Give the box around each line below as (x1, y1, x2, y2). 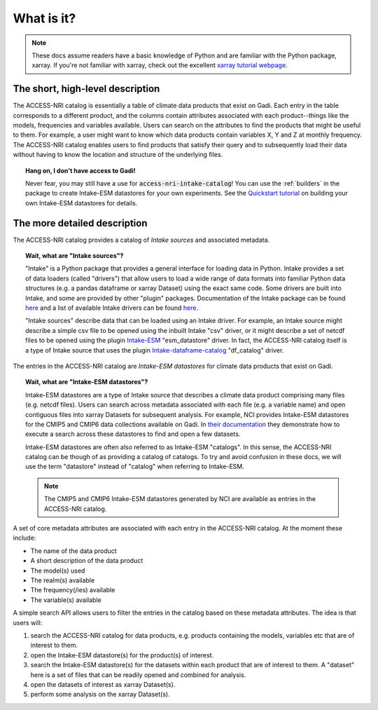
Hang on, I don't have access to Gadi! (25, 166, 136, 175)
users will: (13, 618, 43, 627)
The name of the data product (30, 547, 117, 555)
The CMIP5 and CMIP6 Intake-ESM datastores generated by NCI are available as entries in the (44, 495, 316, 503)
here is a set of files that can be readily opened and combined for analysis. (30, 670, 246, 679)
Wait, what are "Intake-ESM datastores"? (25, 378, 148, 386)
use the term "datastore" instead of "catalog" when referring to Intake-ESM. (25, 463, 244, 471)
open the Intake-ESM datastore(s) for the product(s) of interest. (30, 650, 213, 659)
